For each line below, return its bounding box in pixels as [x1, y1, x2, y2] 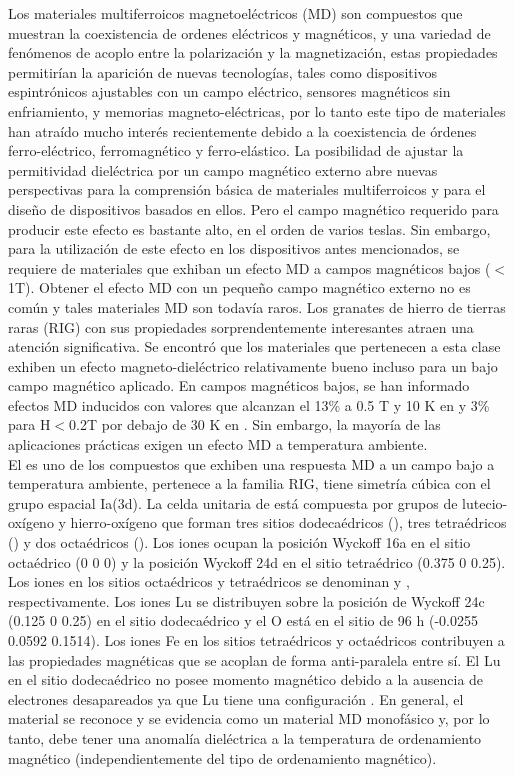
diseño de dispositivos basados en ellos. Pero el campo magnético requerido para [8, 198, 499, 219]
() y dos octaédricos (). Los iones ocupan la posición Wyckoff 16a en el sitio [8, 532, 471, 553]
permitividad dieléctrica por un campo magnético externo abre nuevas [8, 159, 438, 180]
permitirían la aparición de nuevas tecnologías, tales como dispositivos [8, 61, 438, 82]
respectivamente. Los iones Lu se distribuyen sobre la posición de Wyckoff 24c [8, 590, 485, 611]
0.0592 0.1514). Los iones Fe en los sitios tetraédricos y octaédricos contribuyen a [8, 630, 505, 650]
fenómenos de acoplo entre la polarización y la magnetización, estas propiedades [8, 42, 498, 63]
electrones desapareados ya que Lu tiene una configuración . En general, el [8, 688, 464, 709]
